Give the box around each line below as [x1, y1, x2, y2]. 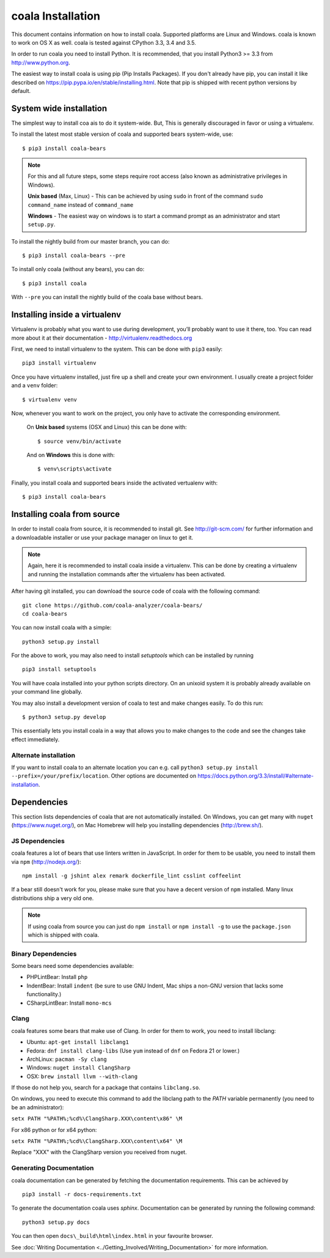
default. [11, 87, 31, 94]
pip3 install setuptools [22, 666, 97, 673]
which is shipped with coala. [28, 931, 100, 939]
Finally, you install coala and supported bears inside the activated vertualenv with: [11, 479, 218, 486]
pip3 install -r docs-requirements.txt [22, 1191, 142, 1197]
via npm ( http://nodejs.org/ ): [11, 858, 81, 865]
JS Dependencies [11, 836, 65, 845]
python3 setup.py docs [22, 1218, 90, 1226]
